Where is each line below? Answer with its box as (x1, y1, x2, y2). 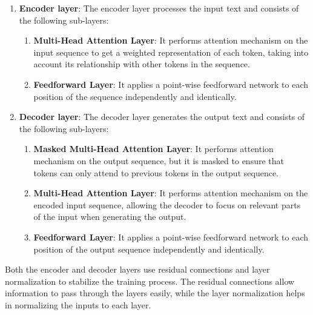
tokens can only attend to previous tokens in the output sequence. (33, 166, 278, 179)
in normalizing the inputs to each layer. (5, 298, 151, 311)
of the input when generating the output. (33, 210, 186, 223)
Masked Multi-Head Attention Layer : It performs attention (33, 142, 274, 155)
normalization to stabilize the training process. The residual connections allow (5, 274, 295, 287)
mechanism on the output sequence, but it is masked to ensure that (33, 154, 284, 167)
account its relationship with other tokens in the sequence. (33, 58, 250, 70)
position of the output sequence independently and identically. (33, 242, 265, 255)
